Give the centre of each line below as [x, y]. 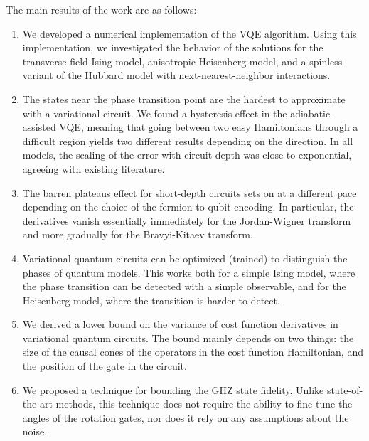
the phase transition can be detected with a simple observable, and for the [184, 286]
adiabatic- [312, 113]
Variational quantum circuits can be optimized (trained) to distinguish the [185, 258]
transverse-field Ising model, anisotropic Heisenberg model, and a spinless [182, 61]
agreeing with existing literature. [93, 168]
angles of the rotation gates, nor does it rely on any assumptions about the [186, 417]
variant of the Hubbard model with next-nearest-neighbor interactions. [176, 75]
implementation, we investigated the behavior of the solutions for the [173, 47]
